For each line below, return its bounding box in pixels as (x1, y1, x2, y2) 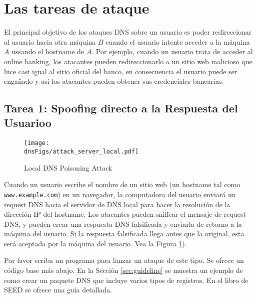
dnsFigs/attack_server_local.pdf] (24, 147, 139, 155)
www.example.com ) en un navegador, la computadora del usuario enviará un (4, 189, 236, 199)
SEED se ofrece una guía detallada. (4, 284, 112, 295)
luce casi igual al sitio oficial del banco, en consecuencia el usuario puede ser (4, 66, 237, 76)
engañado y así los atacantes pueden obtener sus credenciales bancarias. (4, 76, 224, 86)
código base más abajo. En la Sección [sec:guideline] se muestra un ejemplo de (4, 265, 243, 275)
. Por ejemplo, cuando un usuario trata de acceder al (91, 46, 253, 57)
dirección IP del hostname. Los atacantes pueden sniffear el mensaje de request (4, 209, 246, 219)
